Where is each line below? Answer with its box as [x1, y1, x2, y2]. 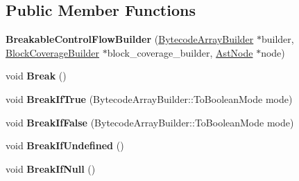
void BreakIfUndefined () [6, 138, 124, 153]
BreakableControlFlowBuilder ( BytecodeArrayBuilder [6, 32, 254, 46]
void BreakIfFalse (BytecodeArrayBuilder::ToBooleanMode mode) [6, 115, 294, 129]
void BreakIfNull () [6, 161, 96, 175]
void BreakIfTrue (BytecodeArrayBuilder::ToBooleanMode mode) [6, 91, 293, 106]
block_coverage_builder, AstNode [107, 45, 253, 59]
